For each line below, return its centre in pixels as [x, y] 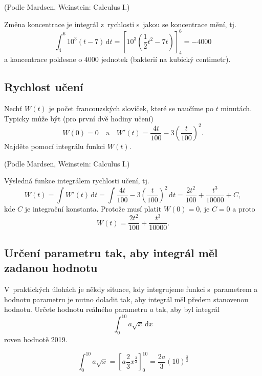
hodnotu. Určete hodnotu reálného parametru [76, 309]
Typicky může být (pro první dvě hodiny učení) [79, 118]
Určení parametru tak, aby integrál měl [111, 252]
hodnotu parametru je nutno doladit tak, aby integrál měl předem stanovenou [126, 299]
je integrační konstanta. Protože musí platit [93, 209]
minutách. [236, 108]
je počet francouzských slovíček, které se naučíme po [131, 108]
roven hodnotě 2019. [36, 339]
